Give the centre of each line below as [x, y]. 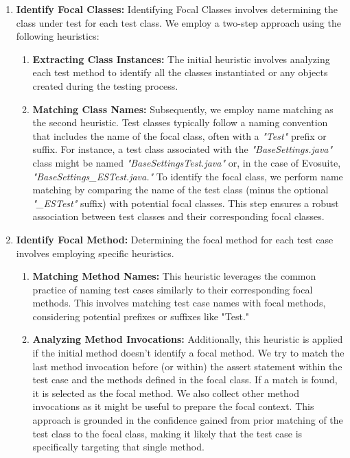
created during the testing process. [105, 85]
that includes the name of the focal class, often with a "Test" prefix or [179, 135]
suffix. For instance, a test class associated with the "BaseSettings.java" [183, 149]
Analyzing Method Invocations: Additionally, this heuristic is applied [188, 339]
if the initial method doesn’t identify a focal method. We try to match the [188, 353]
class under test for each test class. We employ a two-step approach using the [178, 22]
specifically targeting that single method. [118, 447]
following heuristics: [58, 36]
